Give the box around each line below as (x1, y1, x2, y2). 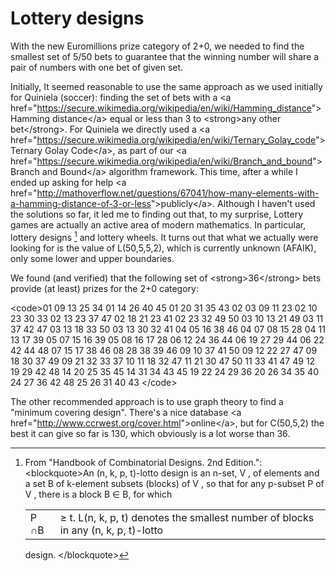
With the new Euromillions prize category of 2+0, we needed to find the (10, 40, 305, 52)
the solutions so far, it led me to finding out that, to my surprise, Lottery (10, 208, 304, 220)
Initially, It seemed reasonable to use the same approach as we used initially (10, 80, 323, 92)
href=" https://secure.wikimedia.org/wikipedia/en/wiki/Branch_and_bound (10, 155, 313, 167)
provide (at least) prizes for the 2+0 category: (10, 282, 199, 294)
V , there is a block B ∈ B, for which (24, 488, 173, 500)
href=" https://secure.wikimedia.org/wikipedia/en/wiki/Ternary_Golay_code (10, 133, 317, 146)
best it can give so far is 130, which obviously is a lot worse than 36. (10, 427, 291, 439)
